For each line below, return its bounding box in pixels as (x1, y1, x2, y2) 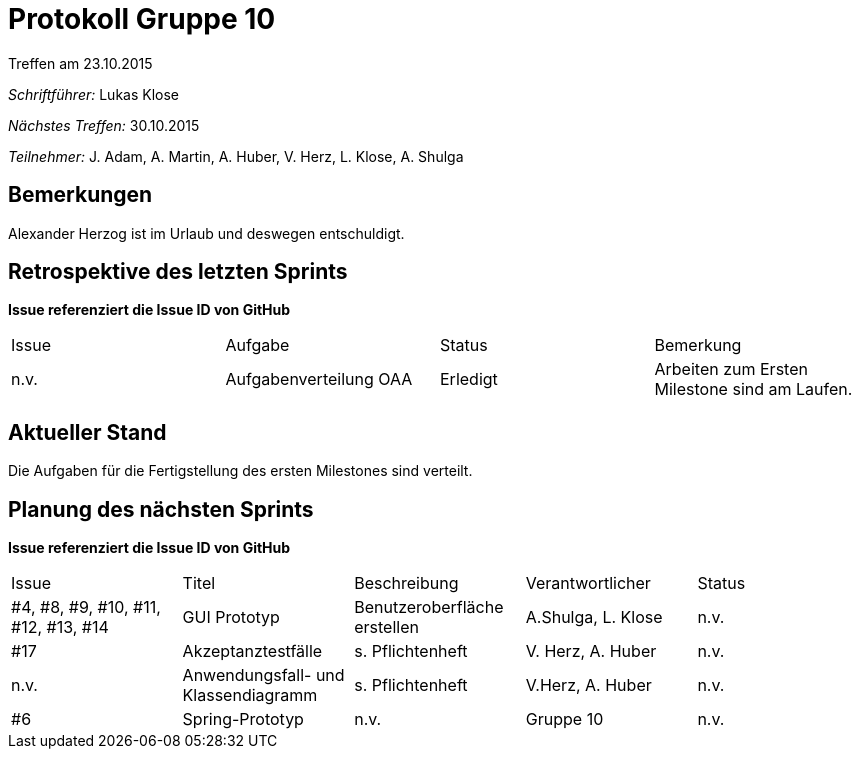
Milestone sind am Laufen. (654, 379, 853, 400)
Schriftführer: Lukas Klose (8, 85, 180, 103)
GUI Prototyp (182, 607, 280, 628)
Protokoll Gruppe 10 (8, 2, 276, 36)
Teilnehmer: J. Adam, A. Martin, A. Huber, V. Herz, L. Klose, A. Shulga (8, 147, 464, 165)
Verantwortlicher (525, 573, 651, 594)
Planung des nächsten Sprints (8, 496, 314, 522)
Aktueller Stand (8, 419, 167, 445)
